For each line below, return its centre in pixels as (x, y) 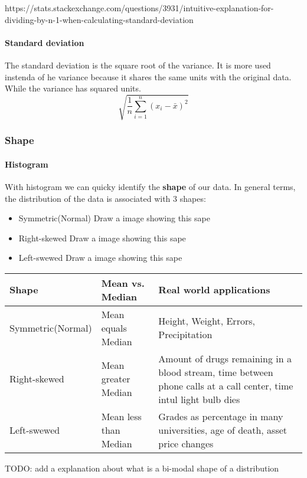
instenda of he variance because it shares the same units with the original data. (148, 76)
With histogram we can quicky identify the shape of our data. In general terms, (150, 186)
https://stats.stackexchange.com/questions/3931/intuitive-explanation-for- (139, 8)
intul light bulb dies (199, 399)
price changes (186, 443)
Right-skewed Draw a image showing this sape (102, 238)
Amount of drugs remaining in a (225, 358)
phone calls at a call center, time (226, 385)
